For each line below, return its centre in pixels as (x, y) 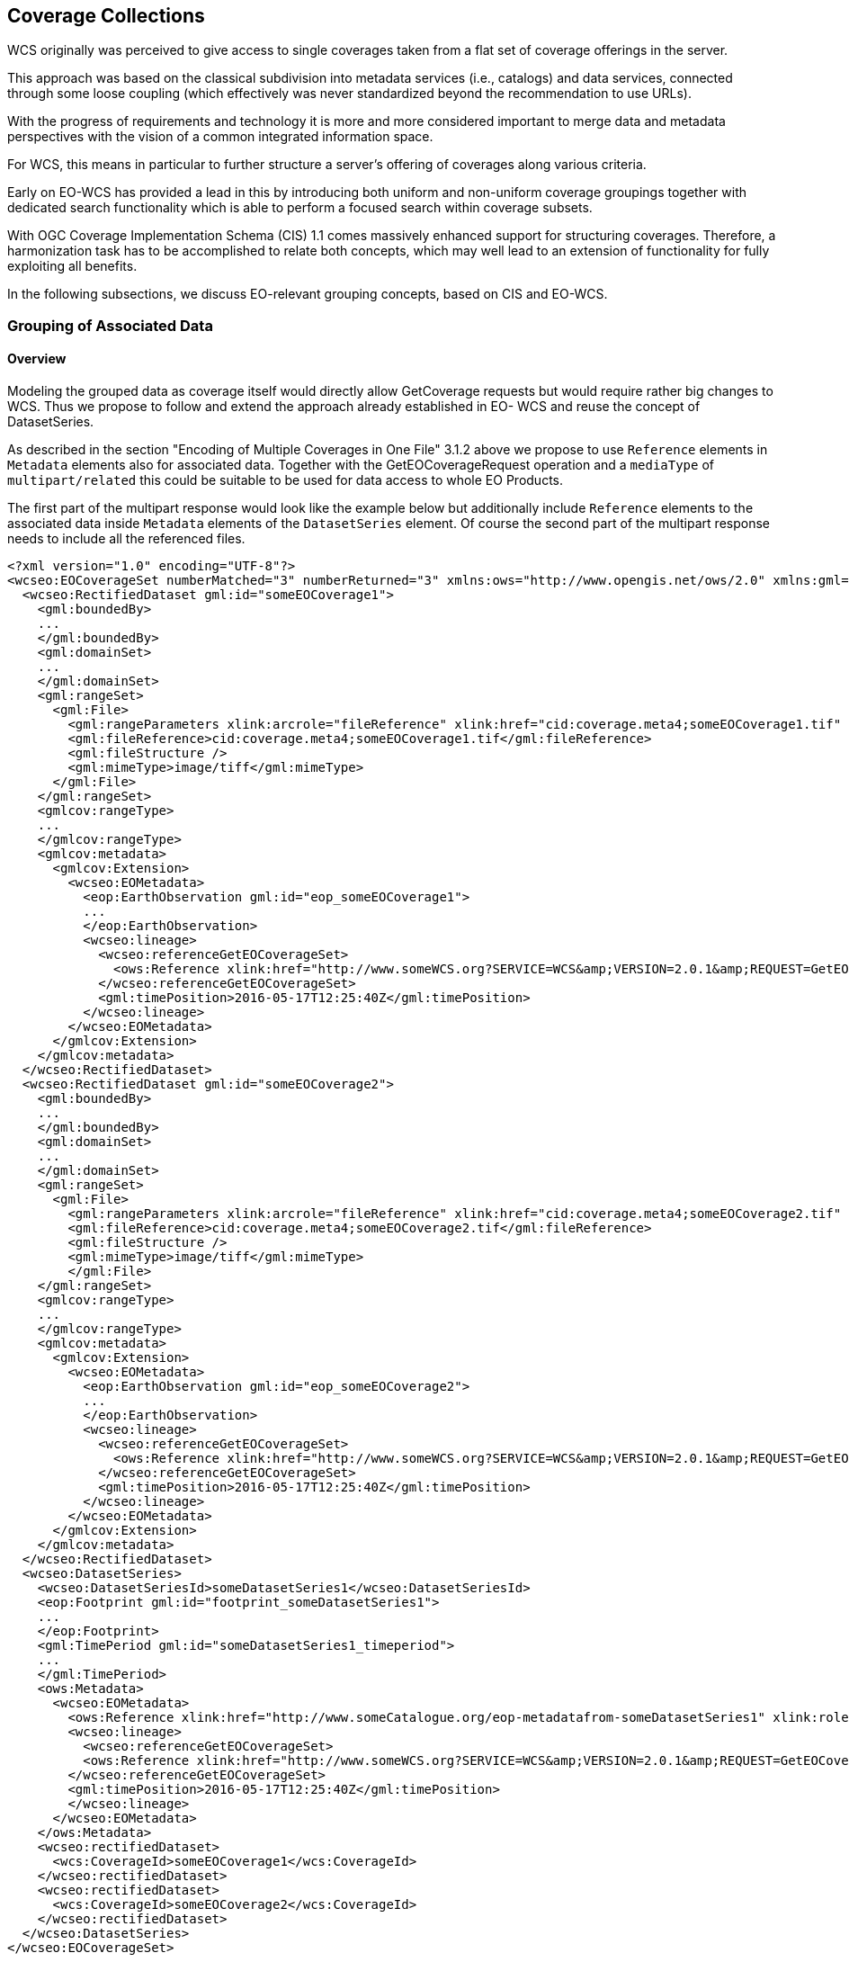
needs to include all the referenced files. (126, 539)
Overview (37, 359)
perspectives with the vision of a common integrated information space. (220, 137)
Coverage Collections (106, 16)
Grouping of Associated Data (110, 325)
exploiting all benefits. (72, 266)
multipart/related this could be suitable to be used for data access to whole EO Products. (286, 480)
